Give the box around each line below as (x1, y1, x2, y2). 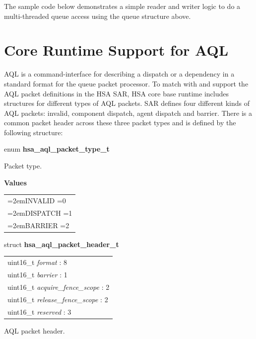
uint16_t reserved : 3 (7, 306, 71, 317)
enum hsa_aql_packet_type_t (4, 144, 110, 154)
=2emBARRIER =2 (7, 220, 69, 230)
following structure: (4, 127, 63, 137)
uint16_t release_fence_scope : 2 (7, 294, 108, 304)
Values (4, 177, 27, 187)
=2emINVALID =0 (7, 195, 66, 205)
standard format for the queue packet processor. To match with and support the (4, 78, 249, 88)
